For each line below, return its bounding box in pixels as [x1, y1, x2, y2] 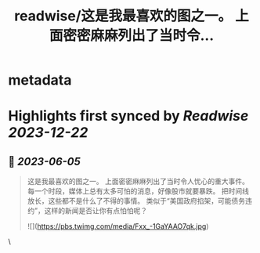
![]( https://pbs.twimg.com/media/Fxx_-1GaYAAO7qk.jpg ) [27, 222, 209, 231]
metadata [8, 71, 72, 89]
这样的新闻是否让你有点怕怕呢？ [44, 206, 147, 215]
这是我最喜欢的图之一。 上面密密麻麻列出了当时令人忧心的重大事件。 [27, 177, 249, 186]
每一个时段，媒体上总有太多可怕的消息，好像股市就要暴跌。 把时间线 [27, 186, 249, 196]
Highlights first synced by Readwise [8, 107, 249, 125]
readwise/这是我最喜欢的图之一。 [14, 7, 233, 25]
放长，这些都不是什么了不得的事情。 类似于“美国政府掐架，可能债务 [27, 197, 245, 206]
